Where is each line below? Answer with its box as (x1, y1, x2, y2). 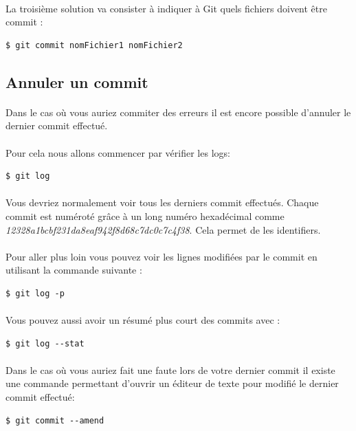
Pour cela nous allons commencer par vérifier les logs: (5, 145, 230, 159)
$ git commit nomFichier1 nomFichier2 (5, 40, 183, 50)
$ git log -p (5, 288, 65, 298)
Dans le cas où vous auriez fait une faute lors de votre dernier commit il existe (5, 362, 335, 377)
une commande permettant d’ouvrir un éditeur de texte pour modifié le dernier (5, 376, 339, 390)
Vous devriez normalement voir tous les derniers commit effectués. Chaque (5, 195, 319, 210)
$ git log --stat (5, 338, 85, 349)
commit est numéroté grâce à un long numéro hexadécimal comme (5, 208, 285, 223)
